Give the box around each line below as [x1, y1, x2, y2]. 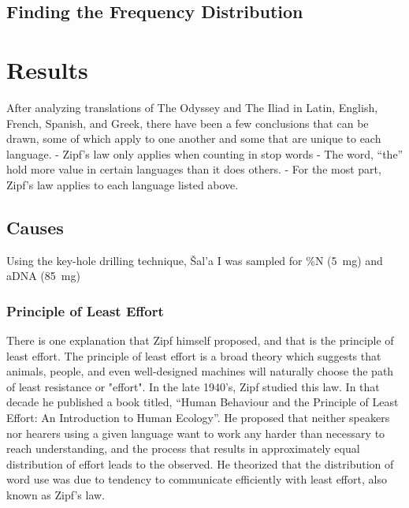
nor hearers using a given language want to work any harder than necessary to [6, 424, 385, 441]
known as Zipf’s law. [6, 487, 105, 503]
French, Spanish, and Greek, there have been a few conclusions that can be [6, 114, 369, 131]
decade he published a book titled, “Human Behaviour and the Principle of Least [6, 394, 399, 410]
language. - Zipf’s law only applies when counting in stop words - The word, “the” [6, 145, 403, 162]
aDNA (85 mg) [6, 267, 80, 284]
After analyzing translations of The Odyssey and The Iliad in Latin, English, [6, 99, 378, 115]
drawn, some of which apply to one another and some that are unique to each [6, 130, 381, 147]
